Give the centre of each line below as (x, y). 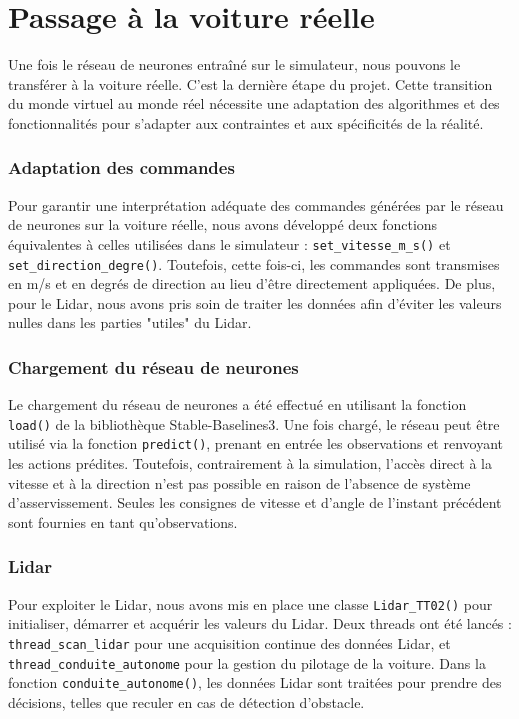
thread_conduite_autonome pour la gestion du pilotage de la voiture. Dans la (247, 662)
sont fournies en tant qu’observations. (123, 521)
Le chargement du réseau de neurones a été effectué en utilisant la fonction (237, 404)
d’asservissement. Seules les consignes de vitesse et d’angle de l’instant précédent (255, 502)
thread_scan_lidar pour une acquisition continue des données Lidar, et (229, 642)
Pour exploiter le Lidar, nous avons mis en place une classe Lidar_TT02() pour (250, 603)
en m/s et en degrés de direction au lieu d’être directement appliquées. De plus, (252, 283)
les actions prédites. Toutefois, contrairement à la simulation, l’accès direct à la (250, 463)
